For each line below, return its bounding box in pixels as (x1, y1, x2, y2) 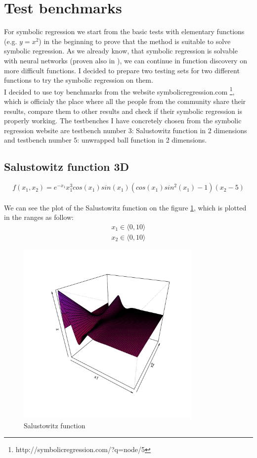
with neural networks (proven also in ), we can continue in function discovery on (4, 55, 247, 65)
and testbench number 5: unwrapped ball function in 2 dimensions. (4, 135, 207, 145)
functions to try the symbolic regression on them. (4, 75, 153, 85)
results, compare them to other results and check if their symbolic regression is (4, 105, 242, 116)
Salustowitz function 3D (4, 159, 129, 174)
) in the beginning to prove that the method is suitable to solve (39, 36, 231, 46)
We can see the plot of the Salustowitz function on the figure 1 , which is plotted (4, 202, 247, 212)
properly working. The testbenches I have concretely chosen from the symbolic (4, 115, 242, 126)
